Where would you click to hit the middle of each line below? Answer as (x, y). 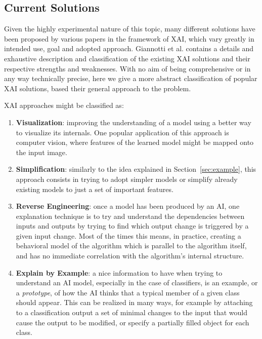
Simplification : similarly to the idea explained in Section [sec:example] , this (136, 169)
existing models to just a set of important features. (95, 189)
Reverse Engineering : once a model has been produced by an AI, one (128, 206)
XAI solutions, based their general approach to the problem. (98, 88)
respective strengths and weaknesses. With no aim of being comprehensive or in (127, 68)
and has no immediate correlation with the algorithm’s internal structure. (130, 256)
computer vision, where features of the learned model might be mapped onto (135, 142)
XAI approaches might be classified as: (64, 105)
